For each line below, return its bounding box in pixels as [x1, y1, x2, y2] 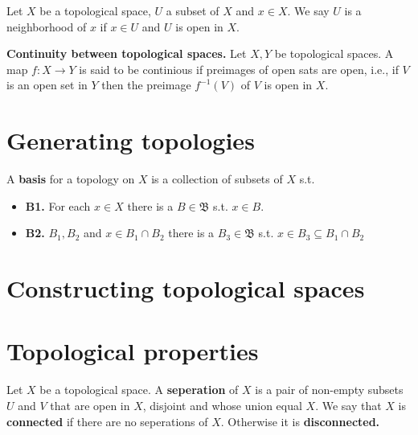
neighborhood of [6, 18, 87, 35]
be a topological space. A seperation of [39, 381, 239, 398]
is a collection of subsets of [151, 170, 283, 187]
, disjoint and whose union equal [142, 396, 302, 413]
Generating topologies [6, 124, 255, 157]
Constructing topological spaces [6, 272, 365, 305]
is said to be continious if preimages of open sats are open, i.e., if [79, 60, 399, 77]
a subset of [166, 2, 219, 18]
